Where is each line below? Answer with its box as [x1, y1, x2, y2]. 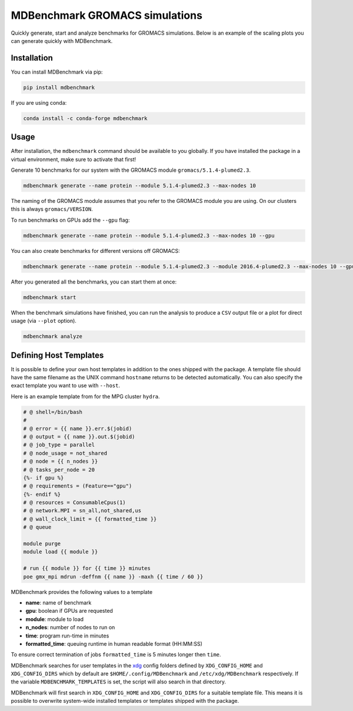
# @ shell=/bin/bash [23, 409, 82, 415]
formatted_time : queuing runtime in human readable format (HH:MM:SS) [25, 640, 203, 647]
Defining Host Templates [11, 350, 104, 360]
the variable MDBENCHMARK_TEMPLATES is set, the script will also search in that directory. [11, 678, 227, 685]
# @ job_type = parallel [23, 442, 95, 448]
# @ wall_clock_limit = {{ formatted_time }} [23, 515, 157, 522]
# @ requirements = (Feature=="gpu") [23, 483, 132, 489]
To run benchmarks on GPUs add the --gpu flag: [11, 216, 130, 223]
